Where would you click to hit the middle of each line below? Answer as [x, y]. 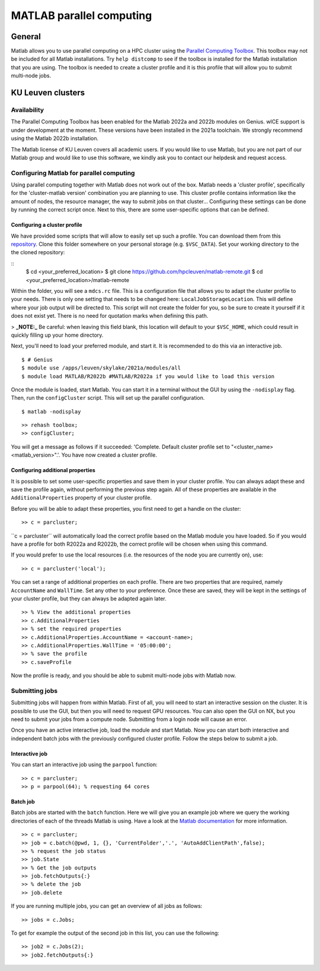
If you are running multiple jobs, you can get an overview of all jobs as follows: [107, 906]
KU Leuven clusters [48, 93]
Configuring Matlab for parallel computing [73, 173]
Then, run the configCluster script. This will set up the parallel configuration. [108, 398]
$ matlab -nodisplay [51, 412]
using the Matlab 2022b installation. [55, 138]
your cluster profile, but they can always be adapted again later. [89, 598]
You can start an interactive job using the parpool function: [84, 765]
